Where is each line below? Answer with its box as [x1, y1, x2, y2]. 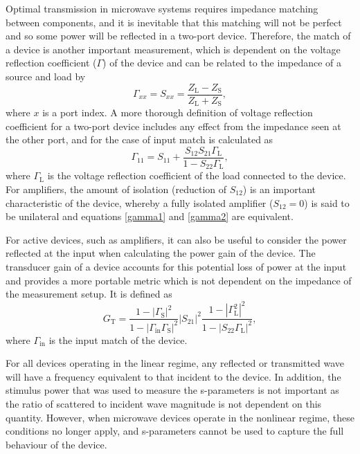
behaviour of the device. [6, 437, 107, 451]
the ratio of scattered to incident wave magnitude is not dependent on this [6, 396, 322, 410]
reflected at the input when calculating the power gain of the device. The [6, 246, 316, 260]
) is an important [242, 181, 316, 196]
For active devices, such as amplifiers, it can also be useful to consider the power [6, 232, 347, 246]
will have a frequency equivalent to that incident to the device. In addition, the [6, 369, 341, 383]
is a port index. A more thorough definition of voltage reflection [42, 105, 313, 120]
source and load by [6, 69, 86, 83]
